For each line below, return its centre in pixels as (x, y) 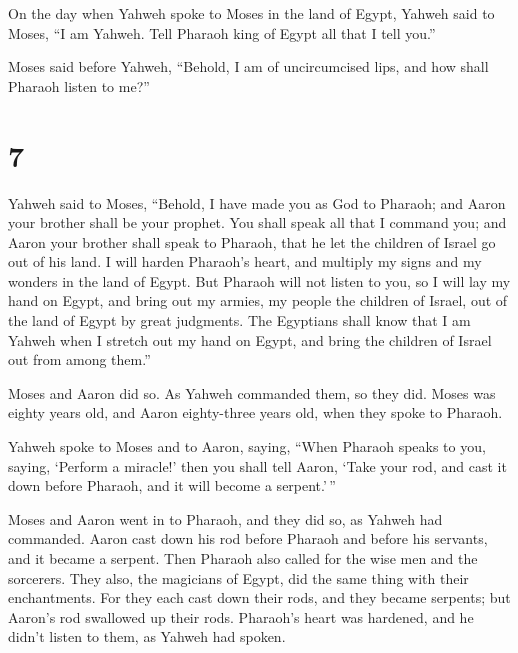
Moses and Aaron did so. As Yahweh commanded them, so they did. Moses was (252, 392)
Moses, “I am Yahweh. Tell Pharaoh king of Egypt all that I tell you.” (222, 32)
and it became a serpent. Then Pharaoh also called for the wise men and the (243, 558)
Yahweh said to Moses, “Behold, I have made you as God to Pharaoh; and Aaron (257, 202)
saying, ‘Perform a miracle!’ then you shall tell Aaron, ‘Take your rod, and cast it (257, 465)
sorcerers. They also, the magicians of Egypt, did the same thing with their (238, 577)
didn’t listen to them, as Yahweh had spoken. (147, 636)
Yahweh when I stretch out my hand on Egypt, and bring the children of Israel (250, 339)
